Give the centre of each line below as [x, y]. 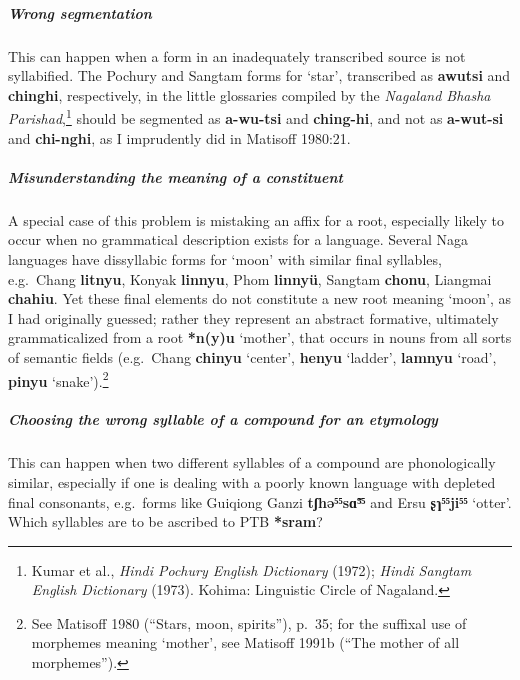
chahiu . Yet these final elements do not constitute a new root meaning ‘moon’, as [260, 298]
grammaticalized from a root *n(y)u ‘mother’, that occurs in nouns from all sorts [260, 337]
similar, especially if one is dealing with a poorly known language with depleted [252, 481]
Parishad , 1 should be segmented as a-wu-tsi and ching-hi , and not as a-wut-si [256, 116]
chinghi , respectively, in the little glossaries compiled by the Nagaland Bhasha [249, 94]
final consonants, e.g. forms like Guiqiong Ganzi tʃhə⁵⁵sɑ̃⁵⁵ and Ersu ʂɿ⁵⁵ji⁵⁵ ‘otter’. [260, 501]
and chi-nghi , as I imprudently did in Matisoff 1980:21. [179, 137]
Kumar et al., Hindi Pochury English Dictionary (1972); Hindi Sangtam [251, 569]
